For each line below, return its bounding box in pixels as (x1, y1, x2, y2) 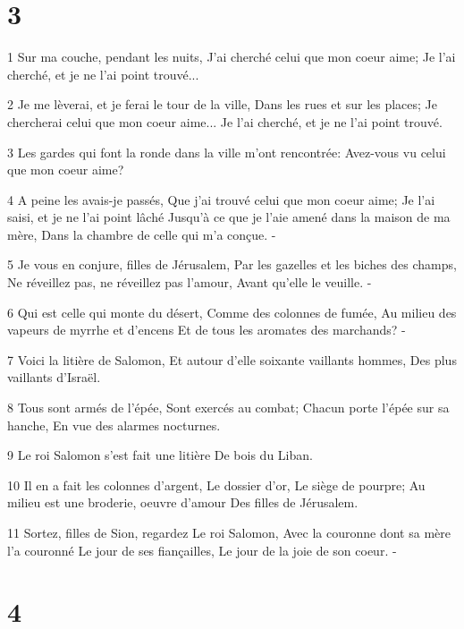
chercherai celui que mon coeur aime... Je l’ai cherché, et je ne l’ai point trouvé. (7, 112, 443, 131)
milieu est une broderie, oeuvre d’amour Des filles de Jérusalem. (7, 493, 359, 512)
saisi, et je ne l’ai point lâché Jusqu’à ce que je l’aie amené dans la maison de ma (7, 208, 451, 226)
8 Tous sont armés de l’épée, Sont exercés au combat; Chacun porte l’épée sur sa (7, 398, 450, 417)
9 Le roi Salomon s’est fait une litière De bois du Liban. (7, 446, 313, 464)
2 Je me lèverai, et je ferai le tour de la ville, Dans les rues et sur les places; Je (7, 95, 438, 114)
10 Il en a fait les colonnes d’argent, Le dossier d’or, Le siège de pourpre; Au (7, 475, 426, 494)
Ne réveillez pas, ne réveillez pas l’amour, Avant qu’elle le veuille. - (7, 273, 372, 292)
